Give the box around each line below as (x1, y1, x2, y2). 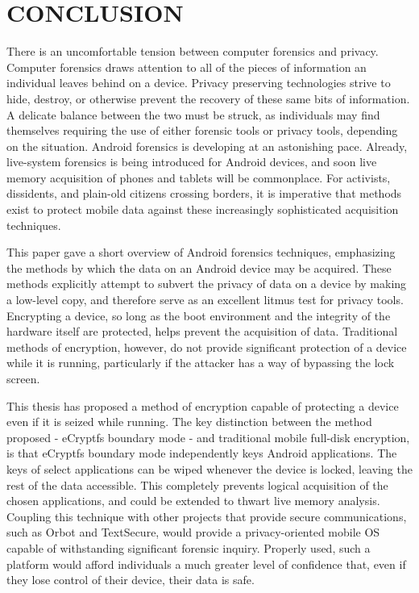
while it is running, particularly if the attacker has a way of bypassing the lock (6, 354, 395, 371)
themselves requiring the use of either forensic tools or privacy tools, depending (6, 122, 398, 139)
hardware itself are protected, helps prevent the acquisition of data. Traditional (6, 323, 398, 340)
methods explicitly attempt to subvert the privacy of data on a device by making (6, 275, 407, 292)
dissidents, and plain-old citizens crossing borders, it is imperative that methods (6, 185, 402, 202)
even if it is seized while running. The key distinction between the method (6, 413, 372, 430)
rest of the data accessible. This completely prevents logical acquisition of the (6, 476, 388, 493)
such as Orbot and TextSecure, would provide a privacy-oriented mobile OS (6, 524, 380, 541)
